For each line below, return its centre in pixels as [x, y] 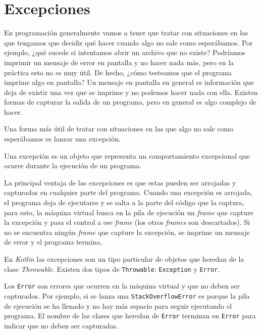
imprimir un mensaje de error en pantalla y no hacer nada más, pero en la [119, 62]
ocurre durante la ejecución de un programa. [73, 165]
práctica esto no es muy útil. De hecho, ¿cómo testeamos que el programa [118, 72]
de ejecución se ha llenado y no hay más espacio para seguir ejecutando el [118, 305]
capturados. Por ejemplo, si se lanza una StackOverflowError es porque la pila [127, 295]
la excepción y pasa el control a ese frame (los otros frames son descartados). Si [127, 222]
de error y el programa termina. [53, 242]
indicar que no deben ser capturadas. [61, 325]
